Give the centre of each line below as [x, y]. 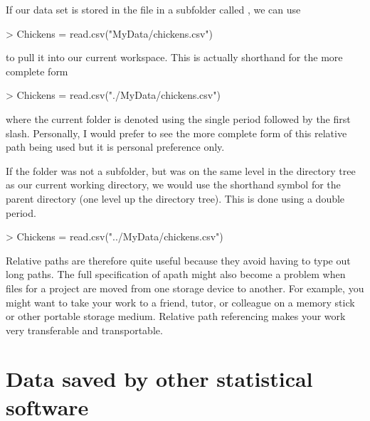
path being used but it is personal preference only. [115, 147]
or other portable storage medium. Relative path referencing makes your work [176, 316]
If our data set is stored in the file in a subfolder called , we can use [153, 9]
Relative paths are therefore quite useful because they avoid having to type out [178, 260]
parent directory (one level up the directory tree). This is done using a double [175, 198]
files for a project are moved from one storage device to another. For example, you [185, 288]
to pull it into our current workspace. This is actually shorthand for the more [174, 57]
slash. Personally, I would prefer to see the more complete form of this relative [176, 133]
